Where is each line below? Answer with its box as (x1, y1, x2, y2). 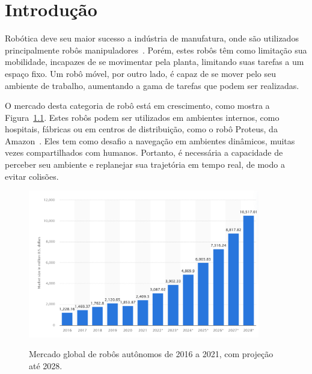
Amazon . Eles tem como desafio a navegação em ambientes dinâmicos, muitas (5, 134, 295, 147)
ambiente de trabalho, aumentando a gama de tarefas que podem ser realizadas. (5, 79, 299, 91)
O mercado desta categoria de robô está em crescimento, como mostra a (5, 99, 270, 112)
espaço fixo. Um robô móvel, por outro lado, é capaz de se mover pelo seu (5, 67, 277, 79)
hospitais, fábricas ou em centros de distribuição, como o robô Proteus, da (5, 123, 278, 135)
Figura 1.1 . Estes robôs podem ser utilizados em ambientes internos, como (5, 111, 280, 123)
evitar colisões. (5, 170, 59, 182)
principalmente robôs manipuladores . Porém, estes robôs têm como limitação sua (5, 43, 307, 56)
